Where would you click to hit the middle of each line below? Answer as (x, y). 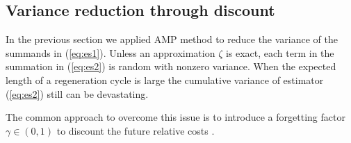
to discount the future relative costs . (136, 130)
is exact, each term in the (280, 52)
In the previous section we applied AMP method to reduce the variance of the (172, 39)
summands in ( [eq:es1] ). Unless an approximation (111, 52)
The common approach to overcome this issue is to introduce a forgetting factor (175, 117)
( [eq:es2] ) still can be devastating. (77, 93)
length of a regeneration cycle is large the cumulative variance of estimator (165, 79)
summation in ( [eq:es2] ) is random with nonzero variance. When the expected (171, 66)
